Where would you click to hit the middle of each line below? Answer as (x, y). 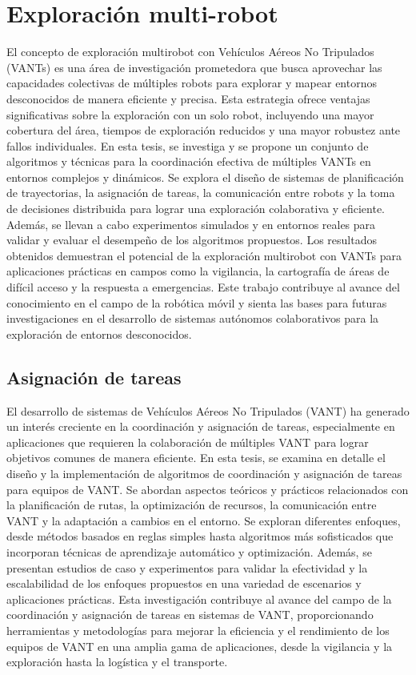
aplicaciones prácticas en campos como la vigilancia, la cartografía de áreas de (198, 271)
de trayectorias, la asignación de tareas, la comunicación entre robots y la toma (201, 193)
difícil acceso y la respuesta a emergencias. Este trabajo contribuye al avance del (203, 287)
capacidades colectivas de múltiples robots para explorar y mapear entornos (192, 83)
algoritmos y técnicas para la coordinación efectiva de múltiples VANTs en (189, 161)
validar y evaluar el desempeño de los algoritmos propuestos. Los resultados (192, 240)
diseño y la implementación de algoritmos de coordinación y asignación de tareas (204, 473)
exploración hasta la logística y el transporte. (117, 662)
